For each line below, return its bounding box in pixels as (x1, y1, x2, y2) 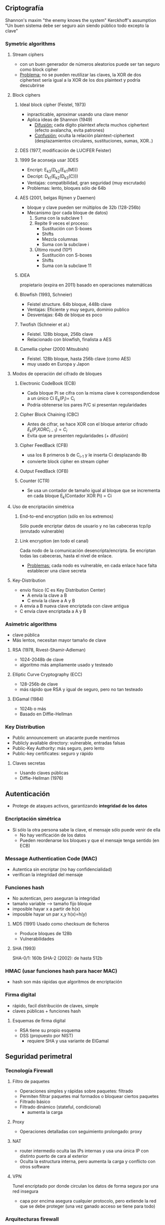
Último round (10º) (34, 247, 72, 253)
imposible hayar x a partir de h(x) (12, 906, 80, 912)
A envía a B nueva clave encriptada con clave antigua (19, 603, 129, 609)
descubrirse (19, 82, 45, 89)
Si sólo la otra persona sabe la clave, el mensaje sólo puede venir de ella (12, 826, 161, 832)
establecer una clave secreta (27, 567, 87, 573)
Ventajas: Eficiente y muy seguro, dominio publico (27, 306, 130, 312)
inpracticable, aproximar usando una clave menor (27, 112, 128, 118)
